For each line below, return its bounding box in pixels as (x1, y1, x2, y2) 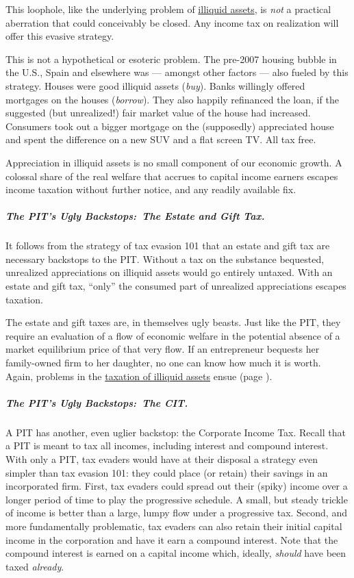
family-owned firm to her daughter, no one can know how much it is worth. (5, 355, 321, 370)
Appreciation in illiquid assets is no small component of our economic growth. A (5, 155, 342, 169)
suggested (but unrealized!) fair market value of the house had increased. (5, 105, 311, 120)
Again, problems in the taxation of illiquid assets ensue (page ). (5, 368, 273, 383)
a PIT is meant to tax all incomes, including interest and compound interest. (5, 438, 329, 453)
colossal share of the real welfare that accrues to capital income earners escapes (5, 168, 338, 183)
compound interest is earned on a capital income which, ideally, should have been (5, 546, 346, 560)
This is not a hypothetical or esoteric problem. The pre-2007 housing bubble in (5, 51, 337, 66)
